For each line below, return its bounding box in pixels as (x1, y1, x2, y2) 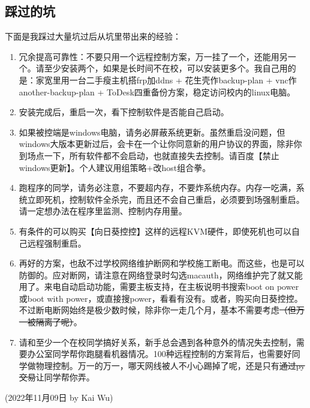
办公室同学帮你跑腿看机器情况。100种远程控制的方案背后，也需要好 (27, 347, 292, 360)
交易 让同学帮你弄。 (19, 371, 95, 383)
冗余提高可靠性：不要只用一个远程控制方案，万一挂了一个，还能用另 (19, 50, 288, 62)
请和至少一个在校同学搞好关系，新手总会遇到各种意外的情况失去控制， (19, 335, 296, 348)
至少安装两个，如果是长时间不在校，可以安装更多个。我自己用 (44, 62, 288, 74)
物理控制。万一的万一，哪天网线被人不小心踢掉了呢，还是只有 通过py (35, 359, 305, 371)
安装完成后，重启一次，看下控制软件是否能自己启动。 (19, 106, 229, 118)
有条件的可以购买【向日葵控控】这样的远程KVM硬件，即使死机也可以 (19, 224, 292, 237)
